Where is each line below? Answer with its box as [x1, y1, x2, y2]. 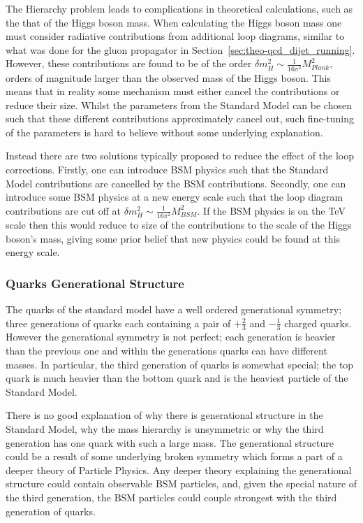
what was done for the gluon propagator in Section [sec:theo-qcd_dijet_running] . [6, 42, 355, 57]
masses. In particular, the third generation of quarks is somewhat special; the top [6, 357, 354, 371]
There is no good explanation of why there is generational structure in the [6, 408, 323, 422]
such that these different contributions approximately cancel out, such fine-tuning [6, 111, 354, 126]
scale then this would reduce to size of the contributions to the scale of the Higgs [6, 217, 352, 231]
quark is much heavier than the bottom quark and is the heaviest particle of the [6, 371, 348, 385]
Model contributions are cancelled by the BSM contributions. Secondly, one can [6, 175, 346, 190]
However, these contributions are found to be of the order [6, 56, 252, 71]
